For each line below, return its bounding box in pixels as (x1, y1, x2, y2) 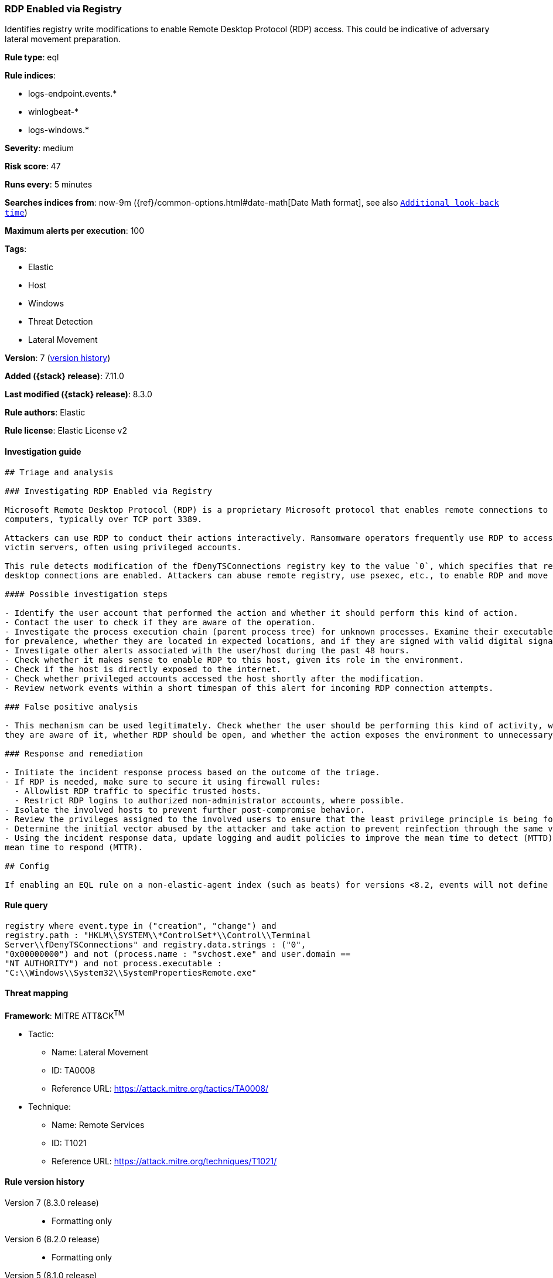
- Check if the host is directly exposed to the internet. (5, 664, 282, 674)
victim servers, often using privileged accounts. (5, 542, 242, 552)
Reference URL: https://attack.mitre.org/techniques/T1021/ (52, 1156, 277, 1166)
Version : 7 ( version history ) (5, 353, 111, 363)
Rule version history (5, 1177, 85, 1187)
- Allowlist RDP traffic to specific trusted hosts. (14, 786, 262, 796)
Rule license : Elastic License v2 (5, 425, 127, 436)
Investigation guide (5, 446, 81, 456)
